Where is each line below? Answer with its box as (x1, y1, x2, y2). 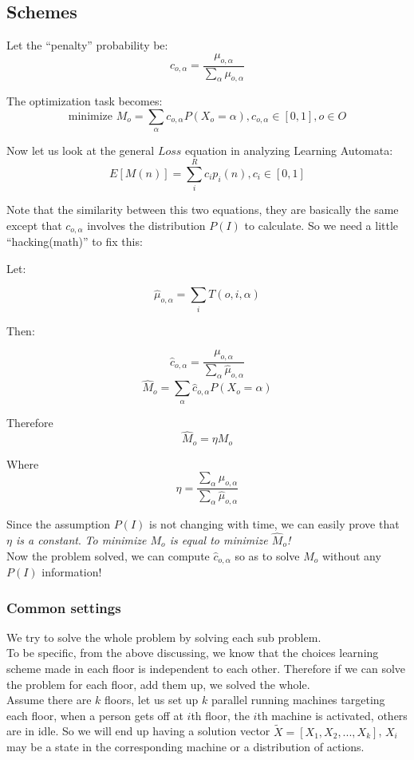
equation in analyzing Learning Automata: (185, 142, 393, 159)
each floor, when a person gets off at (6, 707, 183, 723)
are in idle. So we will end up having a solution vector (6, 722, 270, 739)
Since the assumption (6, 516, 111, 532)
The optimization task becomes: (6, 93, 163, 109)
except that (6, 216, 62, 233)
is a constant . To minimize (15, 531, 147, 548)
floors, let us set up (104, 691, 199, 708)
